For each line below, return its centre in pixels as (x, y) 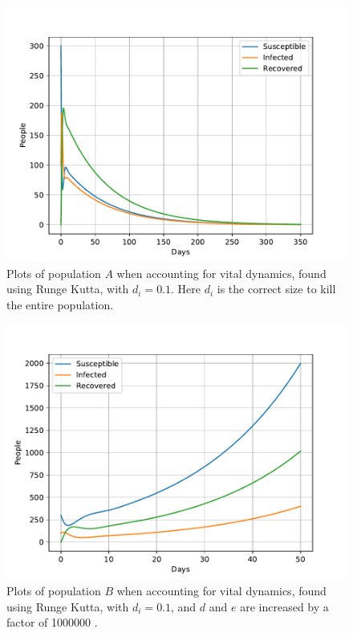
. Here (186, 289)
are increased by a (284, 606)
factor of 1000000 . (52, 622)
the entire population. (60, 304)
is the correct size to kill (276, 289)
